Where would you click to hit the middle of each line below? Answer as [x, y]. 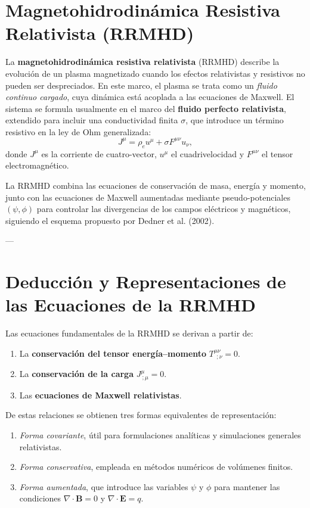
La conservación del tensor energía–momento [113, 353]
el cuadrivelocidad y [207, 153]
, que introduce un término [235, 120]
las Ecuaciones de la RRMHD [131, 305]
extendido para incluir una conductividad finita [92, 120]
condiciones [40, 498]
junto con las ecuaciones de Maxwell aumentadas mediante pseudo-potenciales [148, 197]
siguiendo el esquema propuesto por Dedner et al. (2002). [110, 220]
